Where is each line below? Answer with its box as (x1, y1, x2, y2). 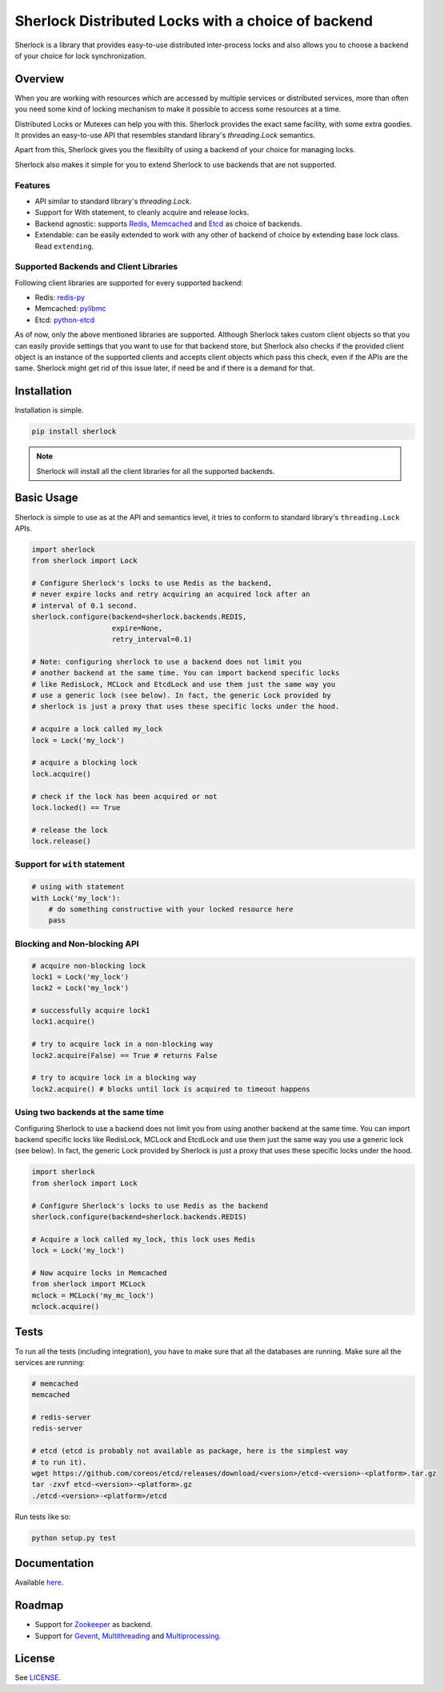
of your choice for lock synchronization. (14, 50, 147, 60)
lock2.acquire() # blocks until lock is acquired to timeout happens (31, 1084, 310, 1093)
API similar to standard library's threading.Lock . (34, 196, 192, 206)
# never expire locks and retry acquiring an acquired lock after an (31, 590, 310, 599)
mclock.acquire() (31, 1302, 100, 1311)
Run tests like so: (14, 1512, 71, 1521)
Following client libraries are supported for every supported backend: (14, 277, 244, 288)
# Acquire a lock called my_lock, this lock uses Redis (31, 1234, 256, 1244)
